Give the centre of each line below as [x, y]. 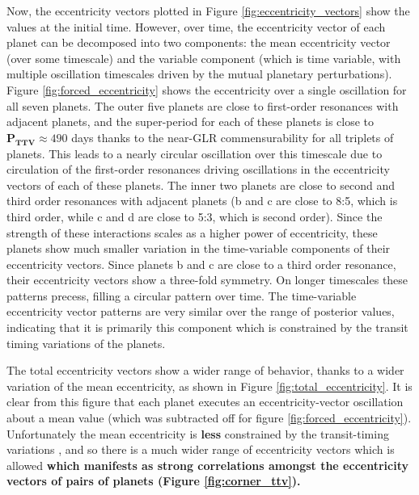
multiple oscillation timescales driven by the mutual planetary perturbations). [199, 74]
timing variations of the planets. [86, 343]
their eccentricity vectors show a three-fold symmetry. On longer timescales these [207, 280]
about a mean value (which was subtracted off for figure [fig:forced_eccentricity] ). [209, 418]
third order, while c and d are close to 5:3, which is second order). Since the [195, 216]
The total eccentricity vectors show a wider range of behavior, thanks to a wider [205, 370]
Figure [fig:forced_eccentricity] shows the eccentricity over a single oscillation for [207, 89]
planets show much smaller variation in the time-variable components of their [199, 248]
